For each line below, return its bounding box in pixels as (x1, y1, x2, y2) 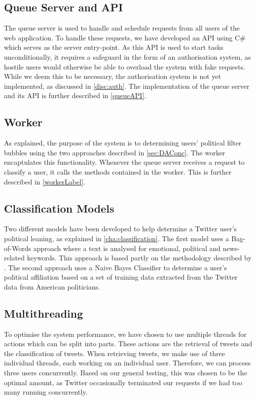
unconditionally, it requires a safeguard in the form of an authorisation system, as (4, 51, 251, 62)
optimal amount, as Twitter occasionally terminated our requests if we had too (4, 377, 242, 387)
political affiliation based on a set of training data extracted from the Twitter (4, 272, 238, 282)
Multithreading (4, 305, 83, 321)
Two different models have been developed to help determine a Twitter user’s (4, 223, 237, 234)
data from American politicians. (4, 281, 101, 291)
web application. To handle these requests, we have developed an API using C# (4, 32, 246, 42)
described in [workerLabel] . (4, 176, 85, 186)
